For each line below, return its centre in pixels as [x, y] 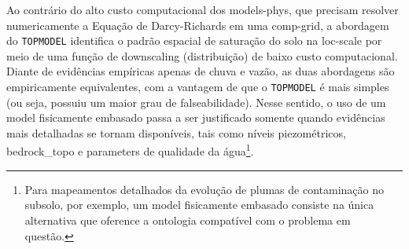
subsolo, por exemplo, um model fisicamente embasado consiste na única [199, 205]
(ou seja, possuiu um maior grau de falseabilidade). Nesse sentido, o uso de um [196, 102]
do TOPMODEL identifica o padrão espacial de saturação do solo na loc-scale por [194, 40]
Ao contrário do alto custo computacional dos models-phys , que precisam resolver [203, 9]
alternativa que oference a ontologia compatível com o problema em [188, 220]
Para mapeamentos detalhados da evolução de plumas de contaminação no [204, 189]
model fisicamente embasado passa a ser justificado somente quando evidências [196, 117]
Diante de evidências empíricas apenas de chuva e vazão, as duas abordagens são [201, 71]
